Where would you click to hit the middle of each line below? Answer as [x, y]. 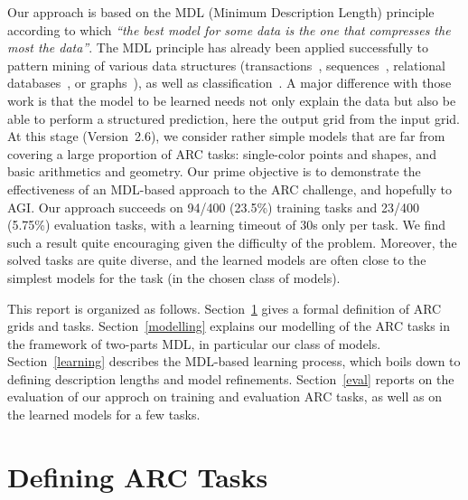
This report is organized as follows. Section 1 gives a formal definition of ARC [225, 308]
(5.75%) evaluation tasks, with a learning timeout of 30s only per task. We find [226, 225]
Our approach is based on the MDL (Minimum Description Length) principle [221, 12]
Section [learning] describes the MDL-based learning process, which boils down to [234, 361]
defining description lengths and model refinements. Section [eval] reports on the [231, 378]
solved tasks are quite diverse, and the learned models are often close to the [217, 260]
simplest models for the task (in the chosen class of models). [174, 277]
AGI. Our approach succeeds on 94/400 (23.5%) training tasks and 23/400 [213, 207]
